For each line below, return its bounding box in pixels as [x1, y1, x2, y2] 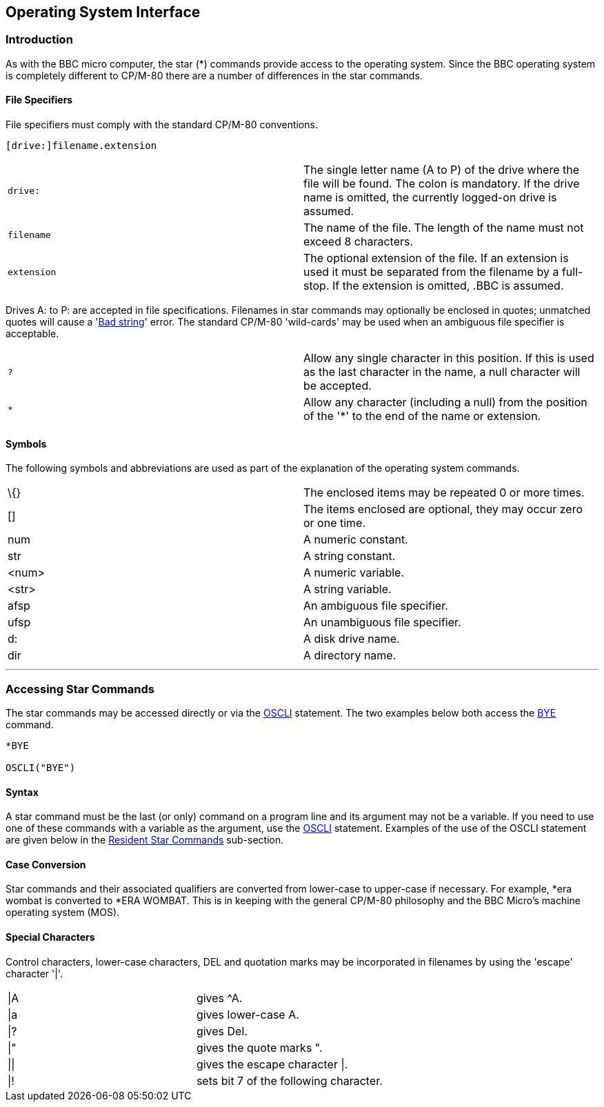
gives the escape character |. [196, 1057, 348, 1071]
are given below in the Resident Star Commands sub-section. [6, 834, 284, 846]
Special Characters [6, 931, 95, 944]
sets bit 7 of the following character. [196, 1073, 383, 1088]
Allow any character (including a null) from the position [303, 395, 587, 410]
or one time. [303, 516, 366, 530]
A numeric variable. [303, 566, 405, 580]
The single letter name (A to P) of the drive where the [303, 163, 580, 177]
